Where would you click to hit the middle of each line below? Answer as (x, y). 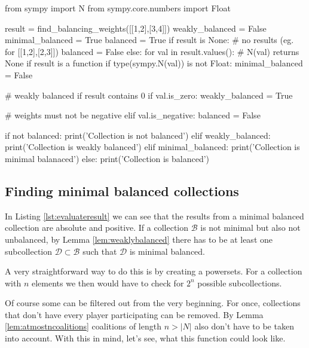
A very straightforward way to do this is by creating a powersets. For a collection (154, 271)
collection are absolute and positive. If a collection (97, 228)
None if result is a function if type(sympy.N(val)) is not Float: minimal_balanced (154, 63)
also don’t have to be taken (244, 326)
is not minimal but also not (250, 228)
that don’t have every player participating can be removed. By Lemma (134, 314)
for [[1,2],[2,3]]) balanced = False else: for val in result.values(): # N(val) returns (152, 51)
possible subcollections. (240, 283)
